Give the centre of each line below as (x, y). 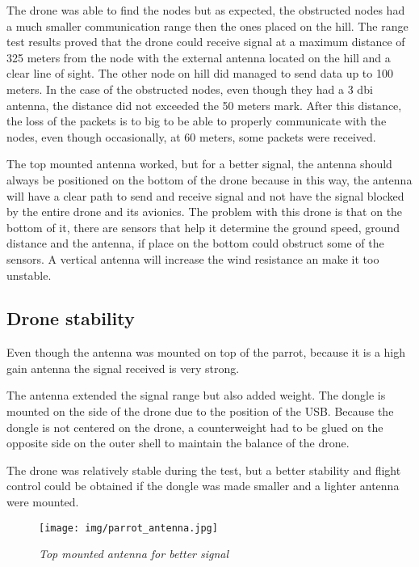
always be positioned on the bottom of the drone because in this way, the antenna (209, 179)
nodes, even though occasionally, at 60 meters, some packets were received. (191, 136)
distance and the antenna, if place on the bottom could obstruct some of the (195, 243)
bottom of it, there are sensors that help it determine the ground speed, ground (203, 227)
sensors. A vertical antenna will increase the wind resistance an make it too (193, 258)
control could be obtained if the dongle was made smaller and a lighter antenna (203, 486)
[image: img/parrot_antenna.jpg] (128, 528)
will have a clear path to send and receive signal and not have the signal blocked (205, 195)
